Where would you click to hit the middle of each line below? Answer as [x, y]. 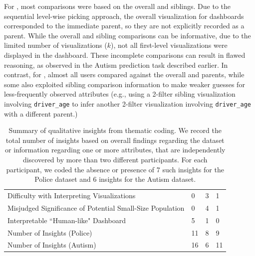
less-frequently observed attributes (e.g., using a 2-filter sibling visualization [120, 94]
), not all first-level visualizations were [169, 45]
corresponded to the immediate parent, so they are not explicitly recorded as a [124, 26]
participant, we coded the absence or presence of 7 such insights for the [115, 169]
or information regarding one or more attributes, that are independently [115, 150]
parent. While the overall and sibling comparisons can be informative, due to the [127, 35]
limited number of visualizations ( [56, 45]
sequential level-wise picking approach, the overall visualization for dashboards [124, 16]
